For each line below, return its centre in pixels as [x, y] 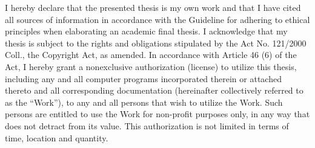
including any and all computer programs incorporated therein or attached [143, 78]
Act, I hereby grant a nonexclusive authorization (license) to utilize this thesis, [151, 66]
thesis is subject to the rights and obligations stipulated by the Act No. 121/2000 [156, 43]
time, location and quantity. [57, 137]
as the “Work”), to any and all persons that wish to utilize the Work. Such [144, 102]
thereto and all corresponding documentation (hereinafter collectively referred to [154, 90]
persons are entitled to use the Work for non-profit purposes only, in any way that [157, 114]
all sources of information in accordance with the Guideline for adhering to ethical [157, 19]
